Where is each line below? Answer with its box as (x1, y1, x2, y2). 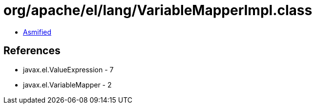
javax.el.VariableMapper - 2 (23, 80, 112, 89)
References (3, 44, 61, 57)
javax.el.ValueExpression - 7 (23, 65, 114, 74)
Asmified (23, 27, 52, 36)
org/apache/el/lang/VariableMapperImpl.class (3, 2, 313, 19)
